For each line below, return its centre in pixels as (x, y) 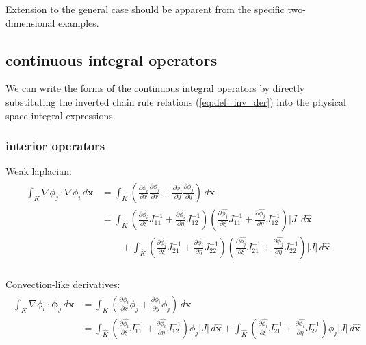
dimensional (30, 22)
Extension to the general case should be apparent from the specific (145, 9)
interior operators (55, 146)
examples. (79, 22)
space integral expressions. (61, 115)
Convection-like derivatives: (63, 284)
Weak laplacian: (39, 171)
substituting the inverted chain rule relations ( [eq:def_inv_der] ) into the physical (176, 101)
